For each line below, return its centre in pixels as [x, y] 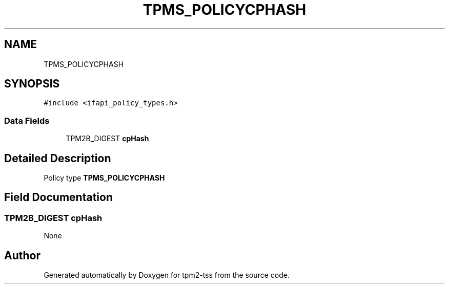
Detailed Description [58, 158]
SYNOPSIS [32, 84]
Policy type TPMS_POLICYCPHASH [104, 178]
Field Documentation [58, 197]
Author [22, 255]
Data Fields [27, 120]
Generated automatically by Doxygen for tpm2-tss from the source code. [167, 275]
